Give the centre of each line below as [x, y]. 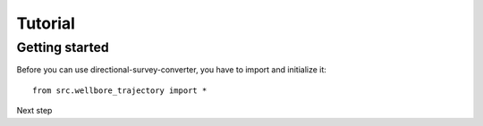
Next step [34, 111]
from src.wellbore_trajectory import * [120, 90]
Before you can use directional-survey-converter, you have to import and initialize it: [171, 70]
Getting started [63, 47]
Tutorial [46, 23]
